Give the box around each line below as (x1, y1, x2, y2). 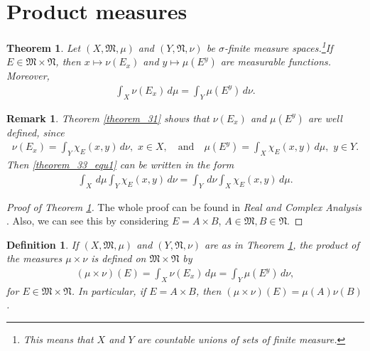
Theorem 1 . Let (6, 40, 81, 55)
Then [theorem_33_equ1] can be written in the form (6, 157, 234, 172)
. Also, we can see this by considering (6, 213, 169, 228)
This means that (23, 332, 94, 347)
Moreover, (6, 68, 50, 83)
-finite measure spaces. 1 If (224, 38, 333, 55)
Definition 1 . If (6, 237, 79, 252)
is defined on (91, 251, 146, 266)
